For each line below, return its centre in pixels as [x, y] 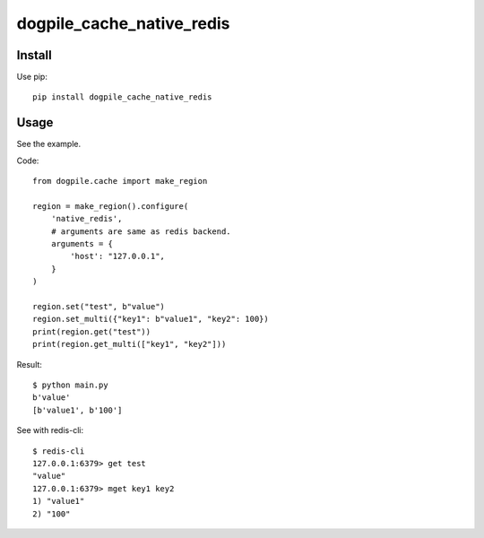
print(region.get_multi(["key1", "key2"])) [130, 344]
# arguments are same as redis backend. [141, 231]
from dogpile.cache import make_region [120, 181]
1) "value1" [59, 501]
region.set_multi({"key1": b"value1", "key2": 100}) [151, 319]
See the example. [48, 144]
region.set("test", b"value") [99, 307]
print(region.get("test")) [92, 331]
